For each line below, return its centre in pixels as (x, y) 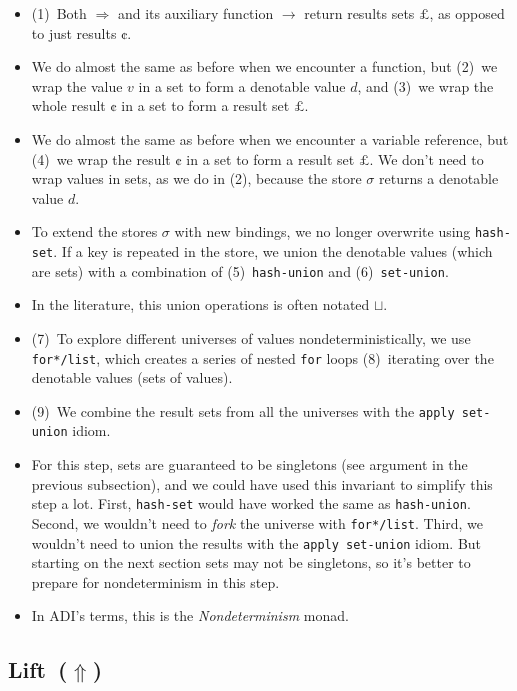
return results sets (359, 13)
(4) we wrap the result (101, 158)
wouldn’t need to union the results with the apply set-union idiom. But (256, 542)
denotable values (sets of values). (132, 377)
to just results (74, 32)
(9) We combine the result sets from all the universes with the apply (243, 410)
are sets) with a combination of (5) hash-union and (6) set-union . (240, 270)
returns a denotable (438, 178)
